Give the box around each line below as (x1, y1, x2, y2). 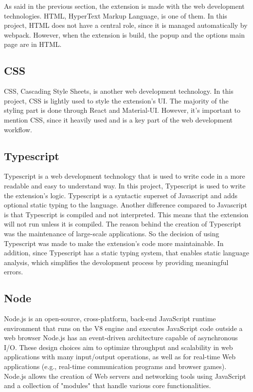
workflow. (4, 124, 32, 134)
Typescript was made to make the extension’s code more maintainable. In (4, 238, 224, 248)
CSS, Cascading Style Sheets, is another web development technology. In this (4, 86, 234, 96)
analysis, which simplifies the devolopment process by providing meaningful (4, 257, 229, 267)
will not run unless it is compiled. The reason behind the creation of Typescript (4, 219, 241, 229)
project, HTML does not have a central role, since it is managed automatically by (4, 20, 248, 30)
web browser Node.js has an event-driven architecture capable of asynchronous (4, 332, 238, 343)
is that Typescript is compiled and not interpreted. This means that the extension (4, 209, 249, 219)
